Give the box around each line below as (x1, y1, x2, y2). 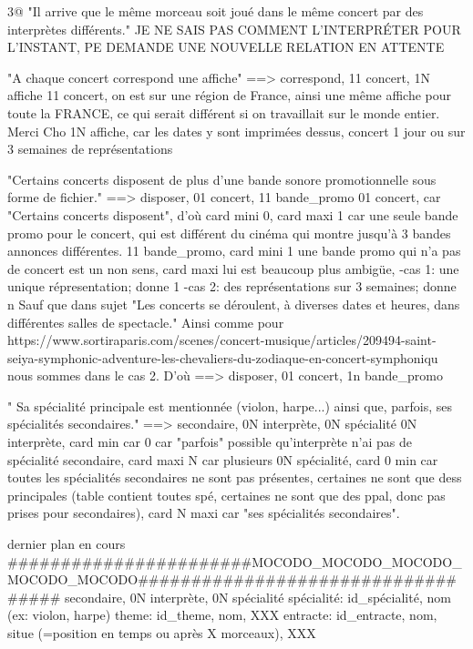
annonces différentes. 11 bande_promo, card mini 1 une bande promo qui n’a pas (7, 241, 461, 260)
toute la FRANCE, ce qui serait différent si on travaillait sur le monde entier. (7, 103, 440, 122)
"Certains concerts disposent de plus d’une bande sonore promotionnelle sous (7, 169, 437, 188)
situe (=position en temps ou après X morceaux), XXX (7, 624, 316, 642)
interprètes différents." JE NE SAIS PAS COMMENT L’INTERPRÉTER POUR (7, 19, 461, 38)
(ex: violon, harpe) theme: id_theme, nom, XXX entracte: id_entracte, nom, (7, 605, 437, 624)
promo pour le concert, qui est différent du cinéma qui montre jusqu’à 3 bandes (7, 223, 451, 242)
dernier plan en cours (7, 534, 126, 553)
